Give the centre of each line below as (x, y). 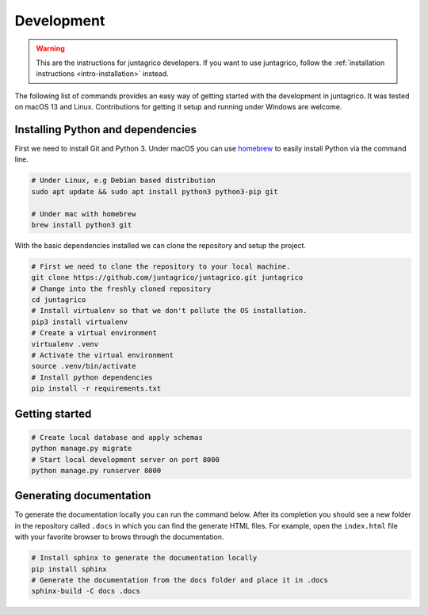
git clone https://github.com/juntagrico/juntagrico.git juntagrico (167, 278)
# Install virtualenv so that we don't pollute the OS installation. (169, 311)
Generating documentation (83, 496)
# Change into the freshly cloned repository (121, 288)
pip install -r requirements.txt (96, 389)
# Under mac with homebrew (84, 214)
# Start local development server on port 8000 (125, 459)
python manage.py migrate (82, 449)
